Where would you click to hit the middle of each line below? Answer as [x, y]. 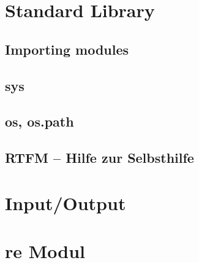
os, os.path [39, 121]
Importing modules [67, 49]
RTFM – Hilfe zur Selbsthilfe [99, 158]
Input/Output [66, 202]
